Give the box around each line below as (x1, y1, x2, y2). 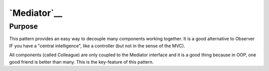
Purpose (9, 22, 38, 31)
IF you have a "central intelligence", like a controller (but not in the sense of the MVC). (9, 43, 185, 49)
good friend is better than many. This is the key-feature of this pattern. (9, 59, 154, 65)
